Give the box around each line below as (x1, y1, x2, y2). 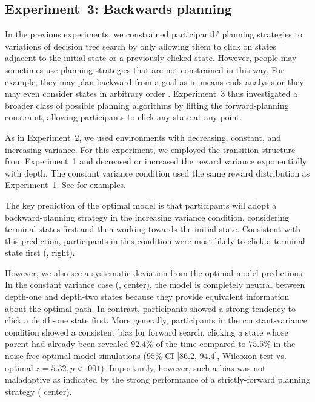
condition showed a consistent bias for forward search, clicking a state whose (5, 325, 288, 338)
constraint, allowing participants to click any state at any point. (5, 111, 242, 123)
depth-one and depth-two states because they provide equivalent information (5, 290, 290, 303)
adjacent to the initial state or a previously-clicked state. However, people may (5, 51, 297, 64)
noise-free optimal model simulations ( (5, 349, 147, 362)
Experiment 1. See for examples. (5, 178, 126, 191)
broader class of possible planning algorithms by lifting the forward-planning (5, 99, 289, 111)
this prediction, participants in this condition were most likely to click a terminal (5, 234, 305, 247)
